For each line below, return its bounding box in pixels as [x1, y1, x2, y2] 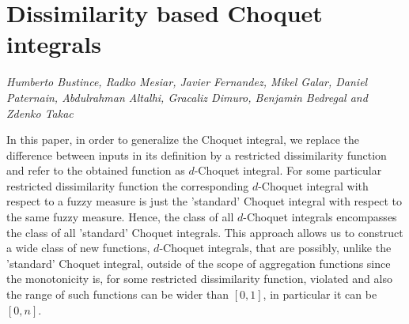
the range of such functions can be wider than [6, 286, 229, 303]
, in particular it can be [263, 286, 377, 303]
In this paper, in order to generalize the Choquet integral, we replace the [6, 131, 359, 148]
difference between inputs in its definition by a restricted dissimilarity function [6, 146, 387, 163]
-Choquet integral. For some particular [194, 162, 382, 179]
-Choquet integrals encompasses [243, 209, 397, 225]
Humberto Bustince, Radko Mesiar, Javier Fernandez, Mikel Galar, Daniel [6, 73, 368, 90]
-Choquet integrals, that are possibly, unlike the [159, 239, 392, 256]
